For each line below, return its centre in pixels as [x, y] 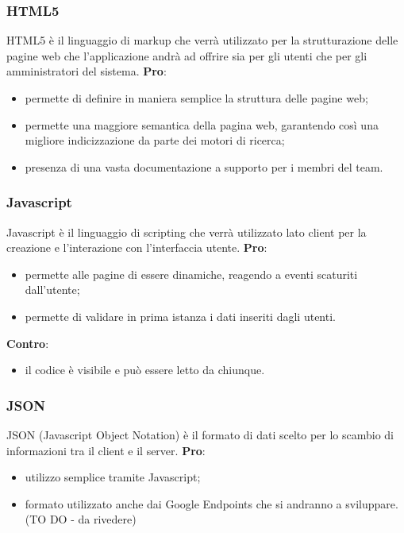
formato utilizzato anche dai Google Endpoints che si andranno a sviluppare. [212, 503]
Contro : [28, 343]
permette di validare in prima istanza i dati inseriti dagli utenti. [180, 316]
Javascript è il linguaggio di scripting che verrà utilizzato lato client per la [187, 232]
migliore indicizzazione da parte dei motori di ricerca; [155, 140]
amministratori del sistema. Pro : [87, 71]
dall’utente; [52, 290]
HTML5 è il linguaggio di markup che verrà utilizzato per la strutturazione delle [202, 40]
